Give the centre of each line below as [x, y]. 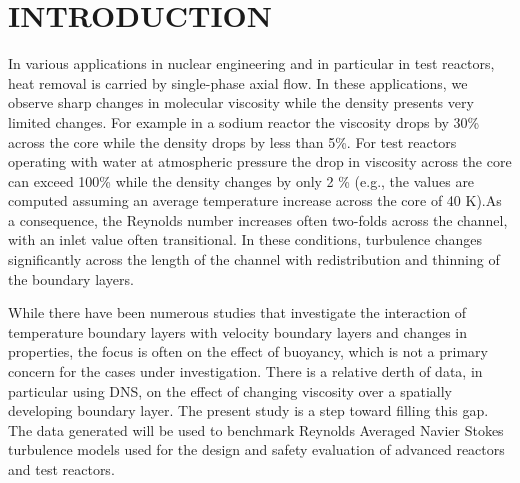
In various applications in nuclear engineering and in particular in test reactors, [251, 63]
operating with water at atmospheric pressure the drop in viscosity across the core [260, 161]
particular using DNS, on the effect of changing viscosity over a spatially [230, 390]
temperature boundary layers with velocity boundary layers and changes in [238, 331]
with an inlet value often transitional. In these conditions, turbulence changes [245, 239]
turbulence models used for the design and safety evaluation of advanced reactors [256, 449]
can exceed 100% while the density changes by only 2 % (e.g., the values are [241, 180]
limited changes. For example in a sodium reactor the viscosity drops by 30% [244, 121]
